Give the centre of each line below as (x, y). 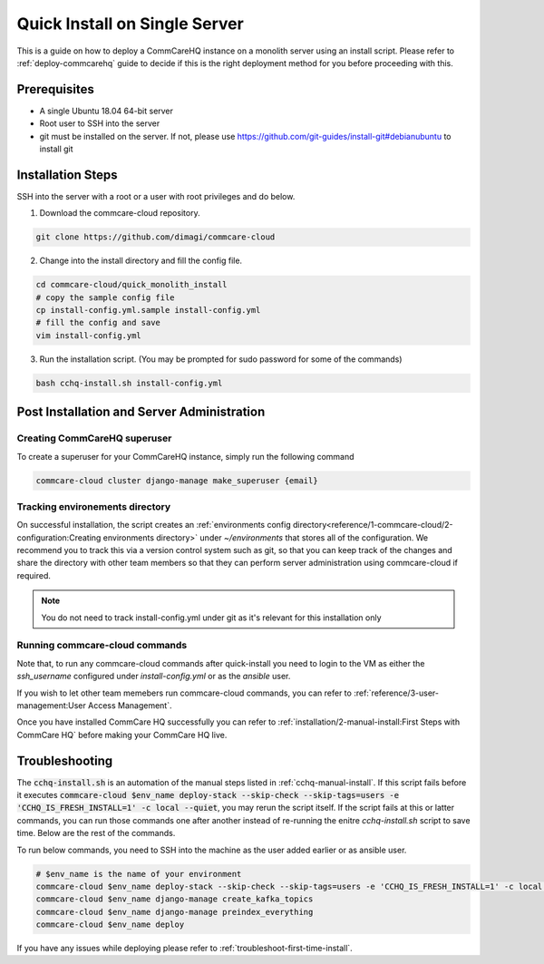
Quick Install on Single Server (130, 24)
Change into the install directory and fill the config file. (141, 261)
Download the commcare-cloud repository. (120, 213)
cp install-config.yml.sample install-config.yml (148, 310)
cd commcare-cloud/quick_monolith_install (131, 285)
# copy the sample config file (106, 297)
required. (34, 575)
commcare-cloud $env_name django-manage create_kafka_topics (175, 899)
